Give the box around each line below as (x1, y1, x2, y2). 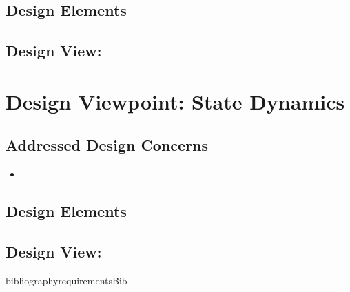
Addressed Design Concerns (6, 134, 209, 156)
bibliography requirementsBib (6, 273, 127, 287)
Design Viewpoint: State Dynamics (6, 87, 345, 115)
